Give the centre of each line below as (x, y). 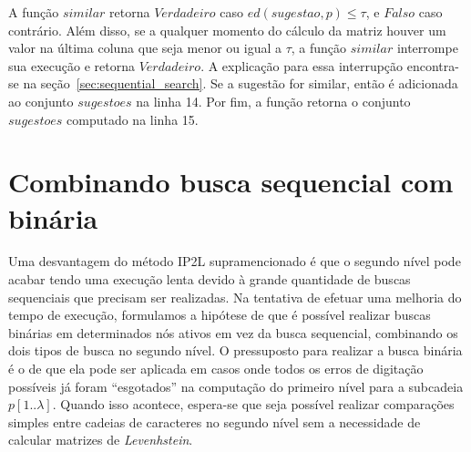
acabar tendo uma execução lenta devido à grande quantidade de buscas (210, 279)
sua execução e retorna (72, 65)
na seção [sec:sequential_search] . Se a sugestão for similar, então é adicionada (241, 83)
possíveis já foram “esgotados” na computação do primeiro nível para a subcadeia (236, 386)
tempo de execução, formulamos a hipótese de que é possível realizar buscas (220, 315)
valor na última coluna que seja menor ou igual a (145, 48)
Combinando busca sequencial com (231, 182)
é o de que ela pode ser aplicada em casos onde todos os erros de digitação (216, 369)
